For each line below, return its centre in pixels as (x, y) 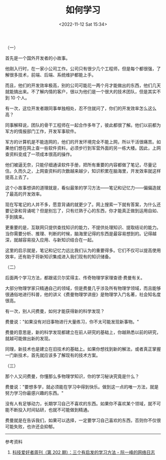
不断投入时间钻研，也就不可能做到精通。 (50, 409)
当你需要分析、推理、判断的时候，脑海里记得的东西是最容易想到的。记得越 (81, 233)
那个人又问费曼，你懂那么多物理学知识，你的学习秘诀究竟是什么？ (72, 376)
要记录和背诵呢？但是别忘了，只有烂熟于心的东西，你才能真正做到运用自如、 (83, 210)
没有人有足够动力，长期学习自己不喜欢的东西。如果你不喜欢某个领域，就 (79, 403)
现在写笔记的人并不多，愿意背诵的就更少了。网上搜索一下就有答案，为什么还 (83, 204)
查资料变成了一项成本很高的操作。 (40, 154)
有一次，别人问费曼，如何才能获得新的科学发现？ (55, 311)
